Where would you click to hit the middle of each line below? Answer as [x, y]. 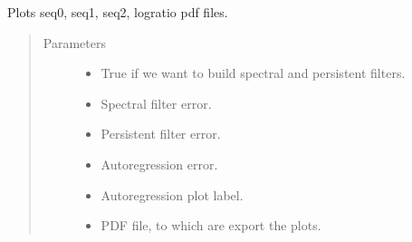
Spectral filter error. [156, 103]
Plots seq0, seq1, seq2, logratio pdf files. [118, 12]
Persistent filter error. [161, 134]
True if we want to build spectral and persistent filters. [253, 73]
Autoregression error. [159, 164]
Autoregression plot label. [172, 194]
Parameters [74, 42]
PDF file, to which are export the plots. [211, 225]
